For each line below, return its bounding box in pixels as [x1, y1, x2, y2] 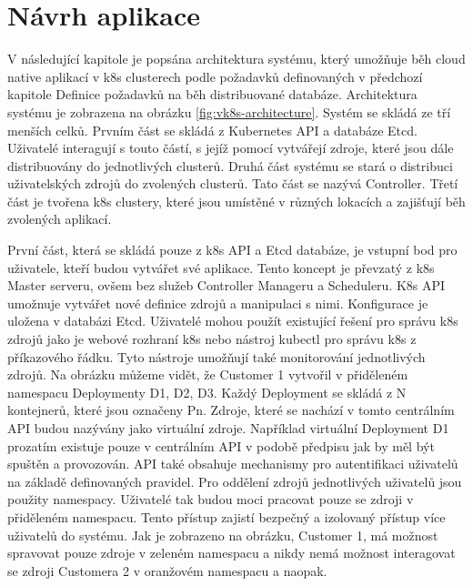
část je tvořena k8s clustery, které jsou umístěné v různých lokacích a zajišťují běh [7, 191, 466, 210]
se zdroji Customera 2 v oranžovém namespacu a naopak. [7, 561, 327, 580]
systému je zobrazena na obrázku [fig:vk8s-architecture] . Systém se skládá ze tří [7, 102, 451, 121]
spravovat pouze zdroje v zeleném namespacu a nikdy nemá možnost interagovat [7, 543, 456, 562]
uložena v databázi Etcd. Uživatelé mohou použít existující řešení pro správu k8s [7, 311, 458, 330]
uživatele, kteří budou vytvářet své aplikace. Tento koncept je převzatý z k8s [7, 258, 435, 277]
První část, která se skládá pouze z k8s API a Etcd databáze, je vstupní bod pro [7, 240, 458, 259]
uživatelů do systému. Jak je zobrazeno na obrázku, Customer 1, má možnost [7, 525, 438, 544]
